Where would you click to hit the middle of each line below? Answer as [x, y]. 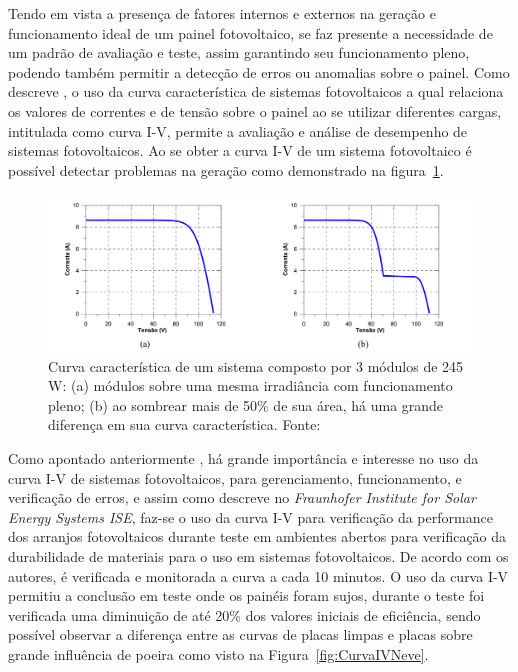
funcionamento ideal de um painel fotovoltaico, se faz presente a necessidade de [250, 32]
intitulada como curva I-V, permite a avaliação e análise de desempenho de [238, 130]
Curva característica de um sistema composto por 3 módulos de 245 [256, 365]
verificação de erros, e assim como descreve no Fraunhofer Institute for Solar [242, 497]
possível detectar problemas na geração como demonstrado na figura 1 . [226, 169]
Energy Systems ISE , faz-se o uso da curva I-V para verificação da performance [250, 516]
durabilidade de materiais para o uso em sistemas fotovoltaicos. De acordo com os [258, 556]
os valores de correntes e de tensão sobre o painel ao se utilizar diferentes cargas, [255, 110]
